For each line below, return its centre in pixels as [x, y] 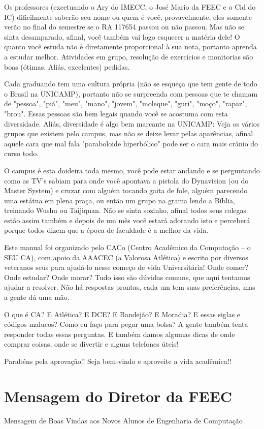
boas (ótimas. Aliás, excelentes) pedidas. [67, 66]
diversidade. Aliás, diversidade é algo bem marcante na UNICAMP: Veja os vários [132, 123]
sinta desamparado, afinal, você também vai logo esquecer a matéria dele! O [122, 36]
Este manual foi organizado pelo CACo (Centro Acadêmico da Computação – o [127, 247]
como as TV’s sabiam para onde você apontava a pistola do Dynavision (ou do [126, 180]
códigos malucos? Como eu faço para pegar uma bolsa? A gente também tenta [126, 324]
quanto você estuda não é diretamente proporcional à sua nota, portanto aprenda [130, 47]
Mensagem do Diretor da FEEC [118, 396]
